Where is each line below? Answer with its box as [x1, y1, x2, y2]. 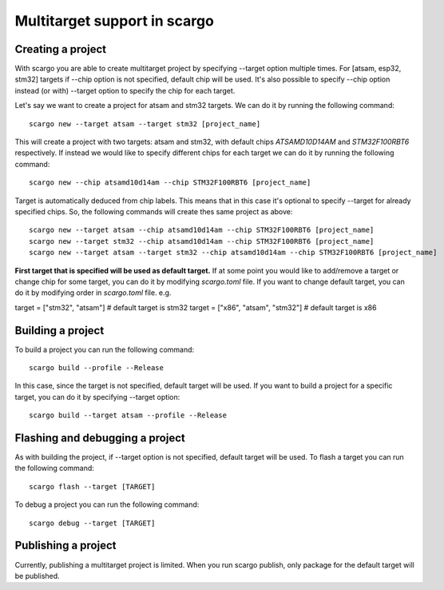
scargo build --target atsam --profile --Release [29, 411, 228, 420]
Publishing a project [14, 539, 117, 552]
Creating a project [14, 42, 107, 56]
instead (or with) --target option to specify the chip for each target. [14, 86, 236, 95]
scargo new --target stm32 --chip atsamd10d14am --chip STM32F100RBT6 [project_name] [29, 237, 375, 245]
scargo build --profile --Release [29, 364, 164, 372]
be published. [14, 571, 60, 580]
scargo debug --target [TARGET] [29, 518, 156, 528]
